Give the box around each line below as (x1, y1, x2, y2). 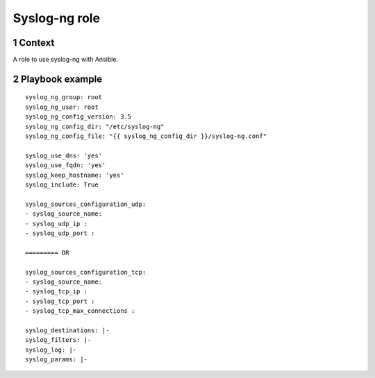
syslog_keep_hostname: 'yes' (25, 171, 124, 179)
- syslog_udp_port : (25, 229, 95, 237)
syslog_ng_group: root (25, 94, 103, 101)
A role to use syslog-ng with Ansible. (12, 55, 118, 64)
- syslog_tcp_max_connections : (25, 307, 135, 315)
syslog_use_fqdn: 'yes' (25, 162, 106, 169)
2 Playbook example (12, 73, 103, 85)
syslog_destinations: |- (25, 326, 110, 334)
